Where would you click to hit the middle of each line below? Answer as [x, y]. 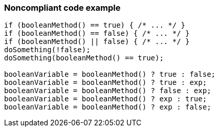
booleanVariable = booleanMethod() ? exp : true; [106, 99]
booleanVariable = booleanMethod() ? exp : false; [108, 107]
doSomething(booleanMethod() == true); [84, 58]
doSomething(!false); [47, 50]
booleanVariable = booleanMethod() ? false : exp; [108, 91]
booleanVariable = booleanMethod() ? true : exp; [106, 83]
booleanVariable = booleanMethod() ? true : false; [110, 74]
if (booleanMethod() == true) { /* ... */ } [95, 25]
